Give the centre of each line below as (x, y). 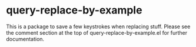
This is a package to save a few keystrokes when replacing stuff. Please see (98, 26)
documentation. (25, 39)
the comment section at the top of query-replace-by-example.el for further (97, 32)
